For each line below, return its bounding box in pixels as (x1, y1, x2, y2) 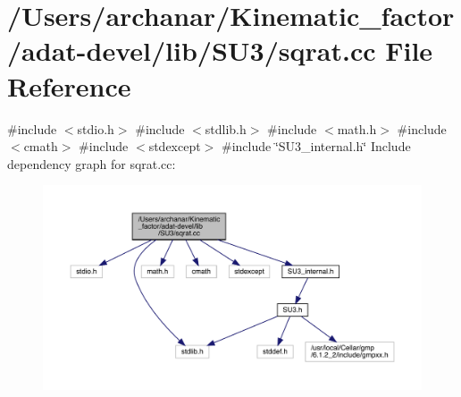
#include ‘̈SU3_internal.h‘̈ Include (222, 137, 411, 156)
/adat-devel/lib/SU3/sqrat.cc (7, 32, 376, 69)
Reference (7, 67, 131, 104)
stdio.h (77, 119, 114, 138)
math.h (337, 119, 377, 138)
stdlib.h (205, 119, 247, 138)
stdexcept (148, 137, 201, 156)
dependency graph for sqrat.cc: (7, 154, 176, 173)
